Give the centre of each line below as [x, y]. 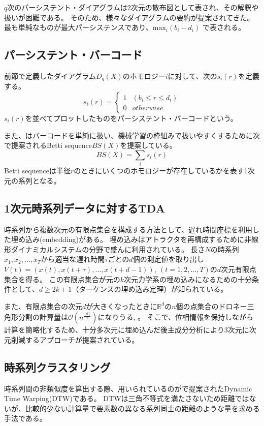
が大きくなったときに [122, 306]
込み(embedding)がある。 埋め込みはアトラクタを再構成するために [135, 239]
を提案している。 [148, 145]
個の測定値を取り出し [168, 259]
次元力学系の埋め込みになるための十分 [188, 279]
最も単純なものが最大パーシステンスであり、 [78, 27]
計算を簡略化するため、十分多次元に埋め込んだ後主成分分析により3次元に [127, 330]
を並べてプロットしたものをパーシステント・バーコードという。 [131, 118]
